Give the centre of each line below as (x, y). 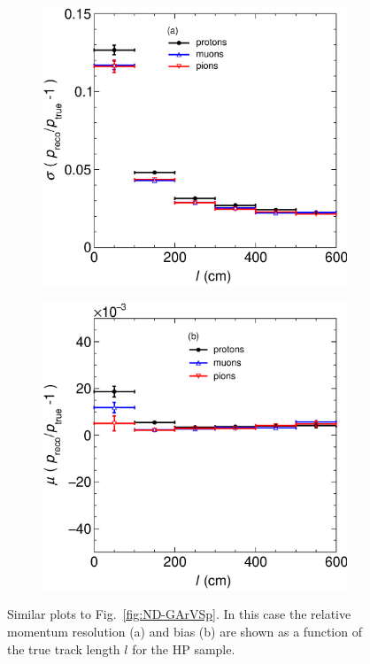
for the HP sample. (184, 649)
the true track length (64, 649)
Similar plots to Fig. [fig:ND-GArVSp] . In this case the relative (179, 614)
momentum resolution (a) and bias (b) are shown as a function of (185, 632)
